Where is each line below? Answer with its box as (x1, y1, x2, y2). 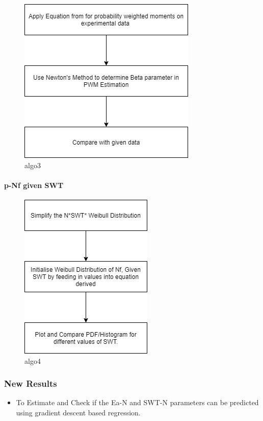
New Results (4, 377, 57, 390)
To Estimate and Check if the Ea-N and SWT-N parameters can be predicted (16, 397, 259, 408)
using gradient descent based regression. (16, 407, 141, 417)
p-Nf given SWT (4, 179, 64, 190)
